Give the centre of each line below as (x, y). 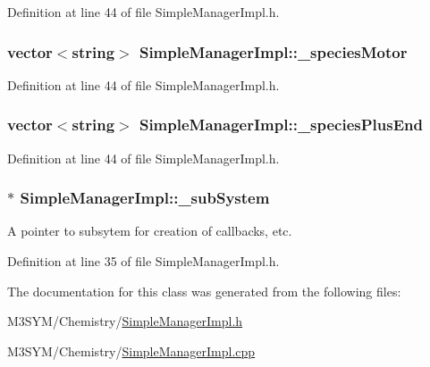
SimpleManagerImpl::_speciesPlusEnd (281, 125)
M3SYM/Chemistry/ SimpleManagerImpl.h (125, 321)
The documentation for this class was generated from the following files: (204, 291)
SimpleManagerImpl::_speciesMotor (273, 51)
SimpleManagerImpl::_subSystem (145, 198)
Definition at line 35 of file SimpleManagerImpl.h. (143, 261)
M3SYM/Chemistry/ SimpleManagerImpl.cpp (131, 350)
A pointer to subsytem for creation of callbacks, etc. (150, 231)
